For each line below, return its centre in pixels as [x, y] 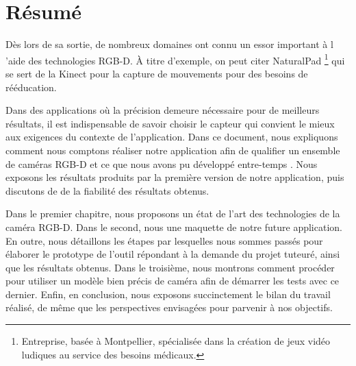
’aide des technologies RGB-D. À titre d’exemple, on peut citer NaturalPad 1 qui [175, 59]
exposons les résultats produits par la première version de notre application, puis [175, 177]
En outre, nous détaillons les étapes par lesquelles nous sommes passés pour [164, 240]
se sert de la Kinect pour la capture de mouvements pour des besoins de [157, 73]
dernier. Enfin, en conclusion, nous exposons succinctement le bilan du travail [168, 294]
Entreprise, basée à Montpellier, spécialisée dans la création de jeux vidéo [176, 341]
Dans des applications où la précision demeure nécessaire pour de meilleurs [163, 110]
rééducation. [31, 87]
